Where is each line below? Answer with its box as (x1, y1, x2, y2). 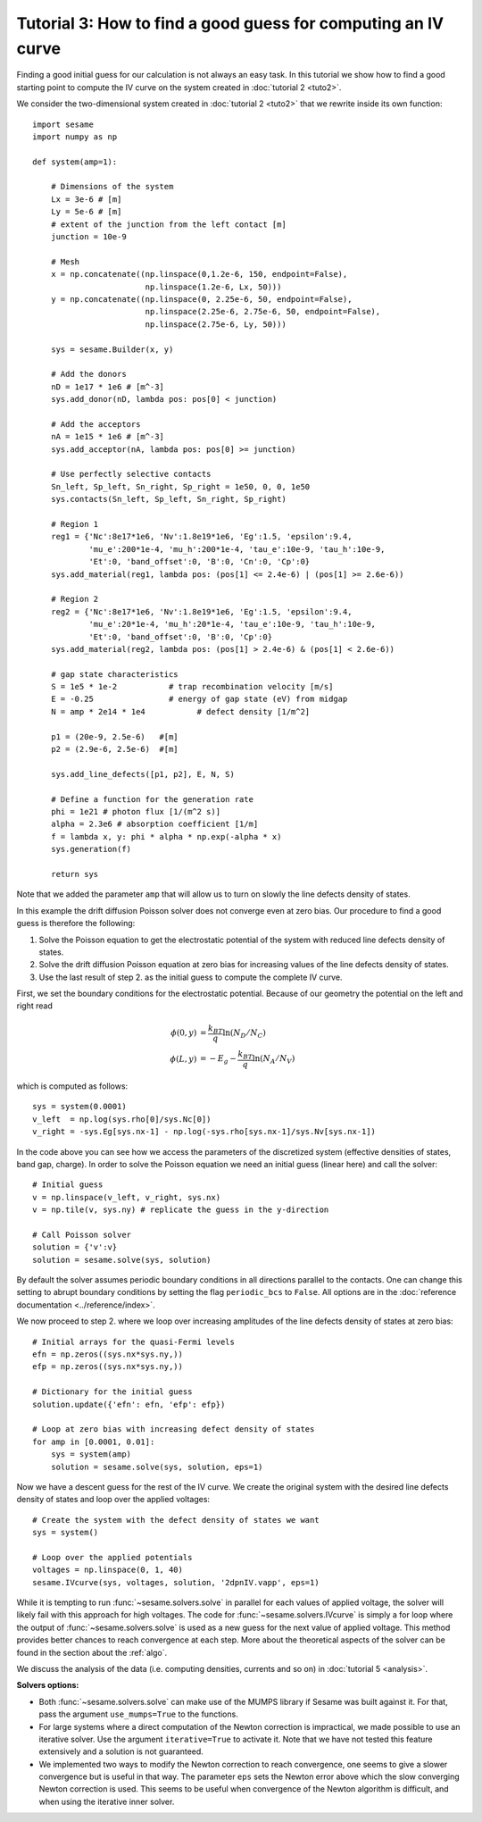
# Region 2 (50, 594, 99, 605)
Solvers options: (16, 1680, 79, 1691)
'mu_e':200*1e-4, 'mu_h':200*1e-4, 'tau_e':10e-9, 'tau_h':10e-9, (88, 544, 386, 554)
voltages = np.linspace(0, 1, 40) (32, 1565, 183, 1575)
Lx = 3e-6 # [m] (50, 194, 122, 205)
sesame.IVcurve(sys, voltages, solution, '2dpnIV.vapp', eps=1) (32, 1577, 320, 1587)
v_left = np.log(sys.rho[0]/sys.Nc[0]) (32, 1114, 212, 1124)
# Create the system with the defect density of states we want (32, 1515, 320, 1525)
